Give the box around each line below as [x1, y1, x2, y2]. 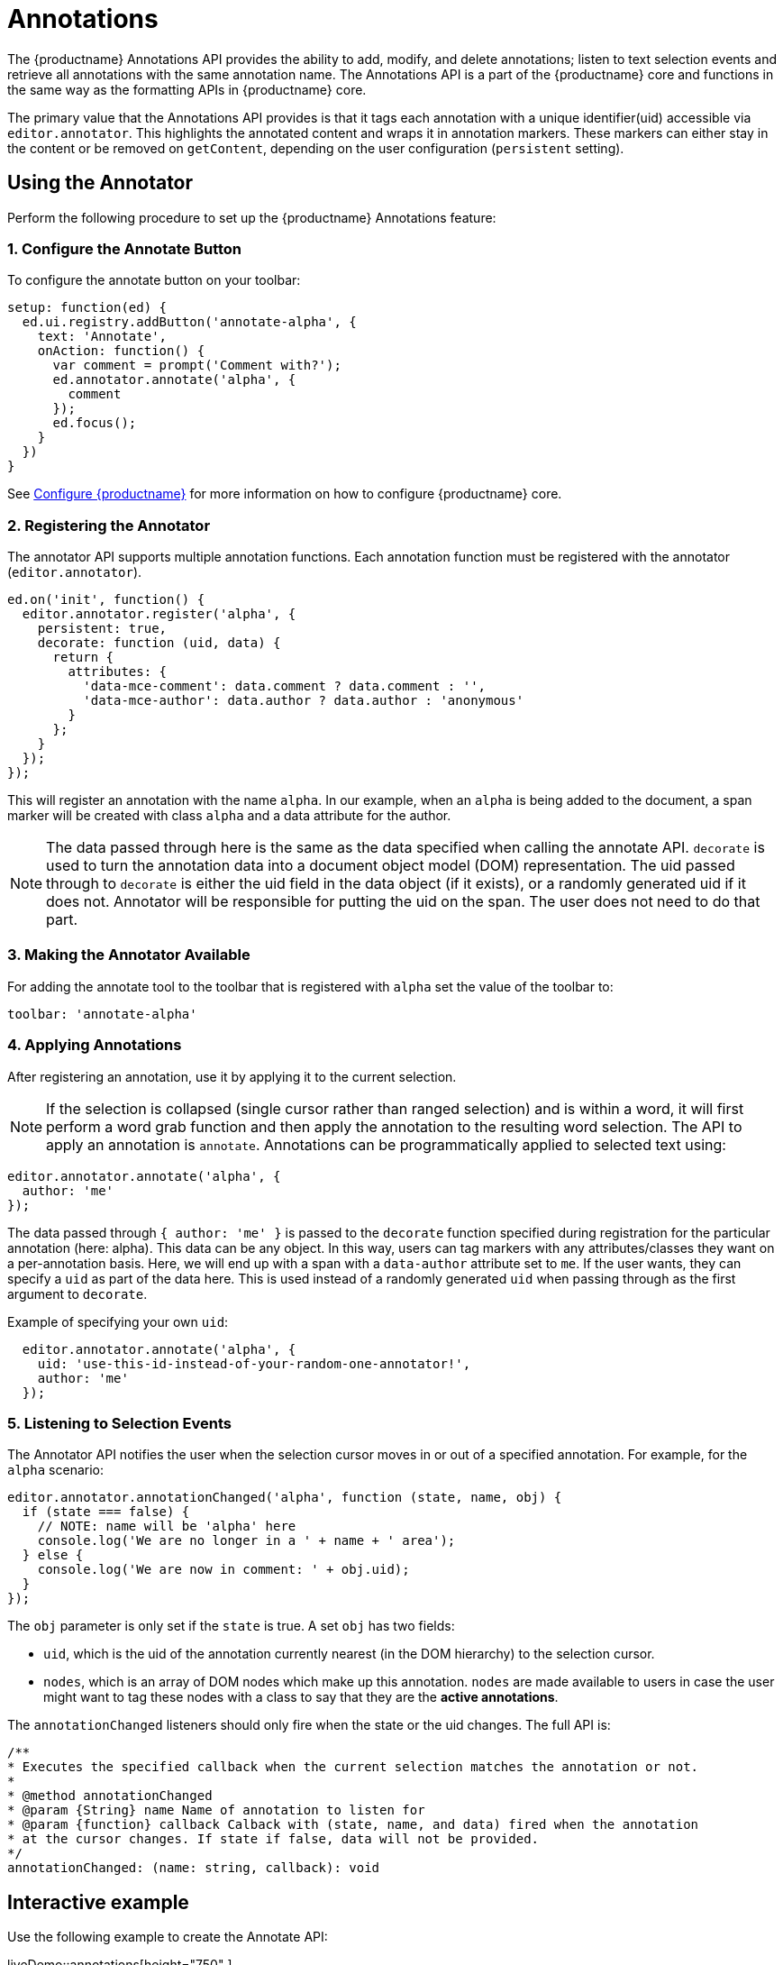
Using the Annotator [7, 171, 194, 195]
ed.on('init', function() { [7, 592, 205, 608]
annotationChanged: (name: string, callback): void [7, 1860, 380, 1876]
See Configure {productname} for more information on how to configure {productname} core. [7, 486, 562, 502]
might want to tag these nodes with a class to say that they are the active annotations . [43, 1689, 559, 1705]
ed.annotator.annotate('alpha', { [52, 372, 296, 388]
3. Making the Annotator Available [7, 946, 250, 964]
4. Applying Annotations [7, 1036, 182, 1055]
